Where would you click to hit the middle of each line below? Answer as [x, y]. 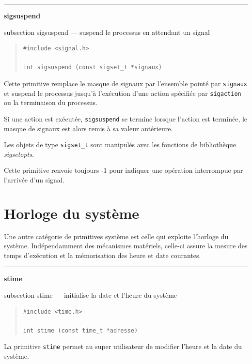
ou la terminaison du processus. [51, 102]
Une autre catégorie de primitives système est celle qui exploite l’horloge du [116, 236]
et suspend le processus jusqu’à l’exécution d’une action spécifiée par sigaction [123, 93]
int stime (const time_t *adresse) [80, 330]
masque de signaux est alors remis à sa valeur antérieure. [88, 128]
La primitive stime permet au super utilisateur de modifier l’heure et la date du [123, 346]
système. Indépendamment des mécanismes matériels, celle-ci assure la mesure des [126, 246]
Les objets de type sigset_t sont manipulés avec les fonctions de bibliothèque [120, 144]
